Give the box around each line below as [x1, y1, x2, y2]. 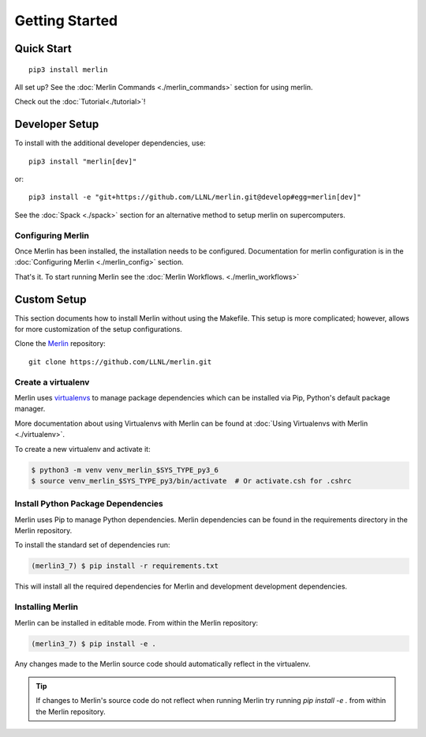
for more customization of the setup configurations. [14, 325, 183, 334]
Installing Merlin [14, 601, 79, 612]
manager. [14, 404, 46, 414]
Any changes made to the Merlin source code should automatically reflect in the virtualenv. [14, 660, 311, 669]
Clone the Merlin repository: [14, 339, 106, 348]
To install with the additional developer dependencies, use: [14, 138, 206, 148]
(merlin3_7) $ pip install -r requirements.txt [31, 562, 219, 570]
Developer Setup [14, 118, 99, 131]
